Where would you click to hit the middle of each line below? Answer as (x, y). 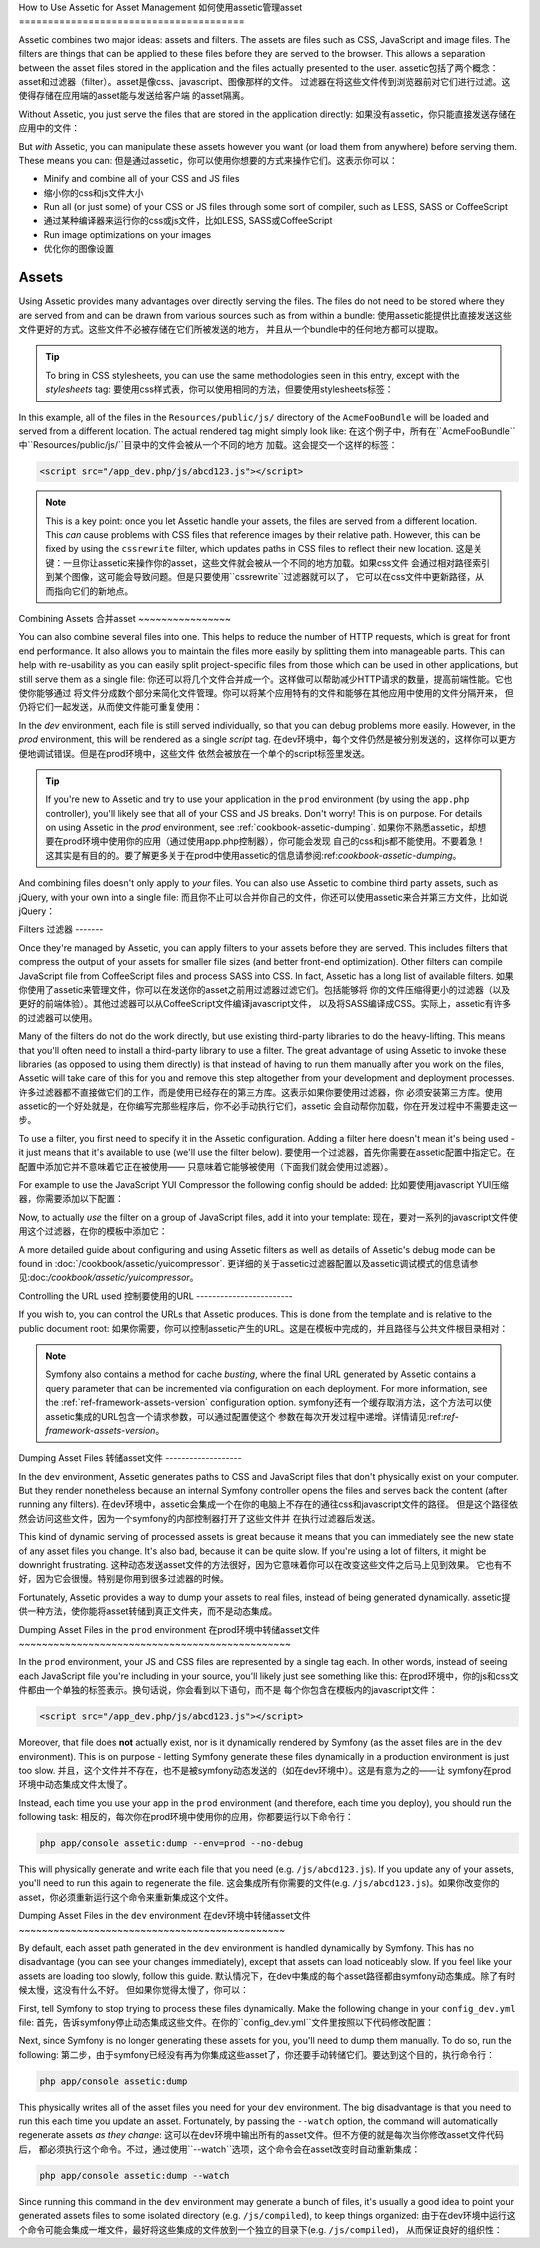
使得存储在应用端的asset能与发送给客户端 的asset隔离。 (134, 96)
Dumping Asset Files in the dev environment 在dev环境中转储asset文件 (164, 1916)
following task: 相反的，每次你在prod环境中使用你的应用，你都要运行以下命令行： (186, 1817)
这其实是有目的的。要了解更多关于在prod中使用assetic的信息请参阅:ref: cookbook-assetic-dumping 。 (253, 855)
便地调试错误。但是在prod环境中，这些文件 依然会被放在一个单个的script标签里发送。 (194, 753)
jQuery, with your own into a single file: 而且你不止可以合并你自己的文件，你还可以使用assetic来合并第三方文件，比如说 (263, 897)
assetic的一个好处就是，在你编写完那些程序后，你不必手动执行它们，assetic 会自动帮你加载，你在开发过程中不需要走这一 (268, 1106)
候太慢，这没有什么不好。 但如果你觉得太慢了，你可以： (133, 1990)
